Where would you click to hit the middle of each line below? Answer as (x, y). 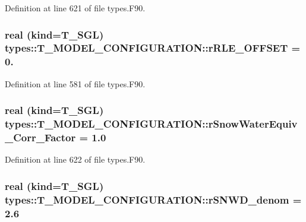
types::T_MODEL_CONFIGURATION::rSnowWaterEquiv (151, 124)
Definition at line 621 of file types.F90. (75, 8)
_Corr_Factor (40, 137)
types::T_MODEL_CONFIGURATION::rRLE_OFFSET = (153, 48)
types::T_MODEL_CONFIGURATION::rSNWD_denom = (153, 199)
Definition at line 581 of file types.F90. (75, 83)
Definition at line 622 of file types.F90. (75, 159)
